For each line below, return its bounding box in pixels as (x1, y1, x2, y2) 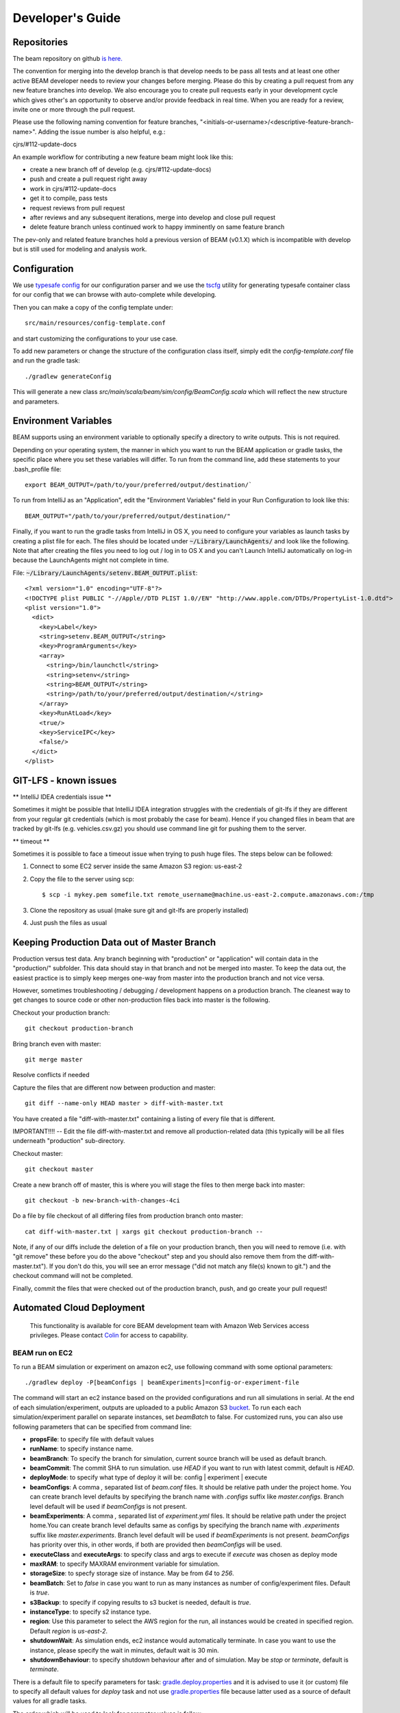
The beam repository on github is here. (12, 55, 123, 63)
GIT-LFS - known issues (12, 774, 117, 786)
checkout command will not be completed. (12, 1272, 133, 1280)
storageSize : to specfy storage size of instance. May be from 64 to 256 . (29, 1569, 234, 1577)
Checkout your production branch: (12, 1008, 110, 1017)
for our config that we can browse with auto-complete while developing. (12, 291, 217, 299)
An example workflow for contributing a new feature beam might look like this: (12, 153, 234, 161)
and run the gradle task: (12, 356, 80, 365)
